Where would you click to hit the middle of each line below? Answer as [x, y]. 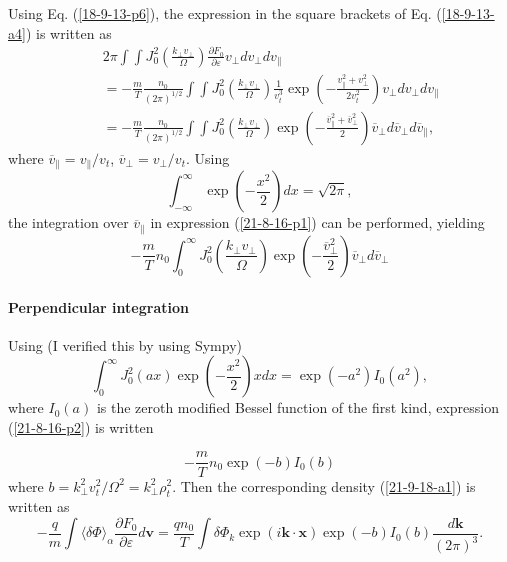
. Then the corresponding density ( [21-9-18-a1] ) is [324, 485]
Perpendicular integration [98, 306]
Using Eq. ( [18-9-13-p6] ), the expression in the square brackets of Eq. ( [225, 13]
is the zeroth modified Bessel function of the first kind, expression [297, 407]
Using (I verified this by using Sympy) [125, 344]
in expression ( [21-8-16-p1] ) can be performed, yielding [317, 222]
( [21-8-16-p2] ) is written [81, 426]
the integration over [68, 222]
